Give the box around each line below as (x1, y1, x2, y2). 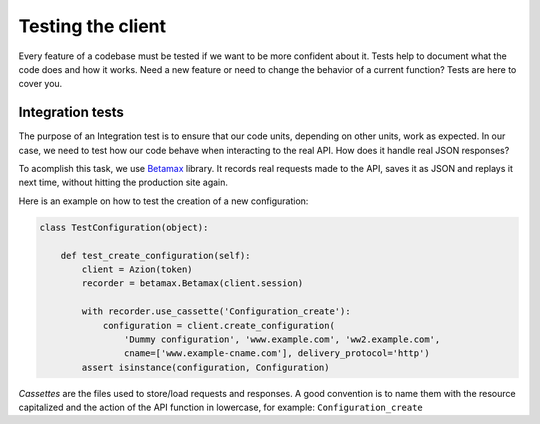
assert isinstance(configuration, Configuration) (81, 361, 330, 373)
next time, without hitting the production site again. (18, 176, 229, 189)
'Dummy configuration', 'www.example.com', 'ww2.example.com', (123, 333, 441, 345)
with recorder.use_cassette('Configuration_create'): (81, 306, 351, 317)
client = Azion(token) (81, 263, 194, 275)
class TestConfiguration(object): (39, 221, 209, 233)
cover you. (18, 78, 63, 90)
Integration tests (18, 104, 125, 121)
